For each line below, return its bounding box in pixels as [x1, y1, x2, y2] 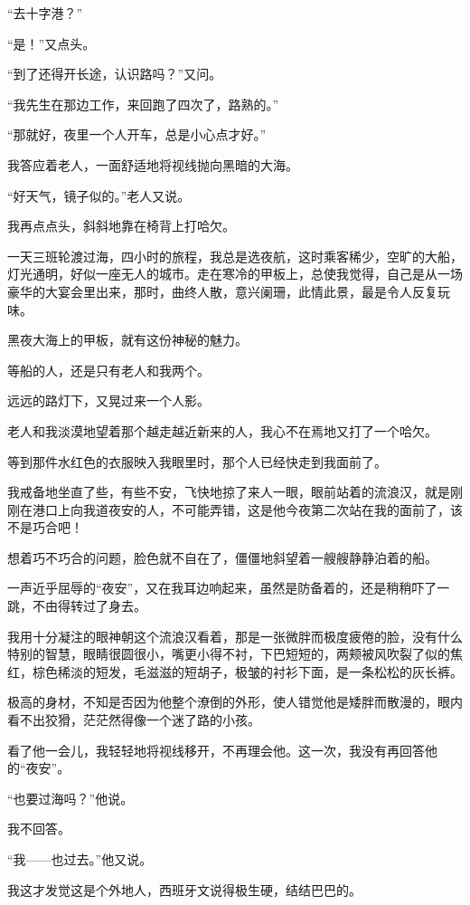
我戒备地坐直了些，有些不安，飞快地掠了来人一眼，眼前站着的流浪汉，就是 [7, 482, 450, 501]
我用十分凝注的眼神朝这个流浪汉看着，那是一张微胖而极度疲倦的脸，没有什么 [7, 626, 463, 645]
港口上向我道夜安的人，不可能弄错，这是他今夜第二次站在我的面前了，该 [32, 500, 463, 519]
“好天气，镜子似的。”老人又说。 [7, 186, 191, 205]
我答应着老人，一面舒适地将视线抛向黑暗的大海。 [7, 155, 298, 174]
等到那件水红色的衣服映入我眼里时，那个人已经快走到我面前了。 [7, 452, 387, 471]
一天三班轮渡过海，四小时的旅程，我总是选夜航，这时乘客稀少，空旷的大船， [7, 246, 463, 265]
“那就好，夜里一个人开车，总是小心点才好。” [7, 125, 267, 144]
